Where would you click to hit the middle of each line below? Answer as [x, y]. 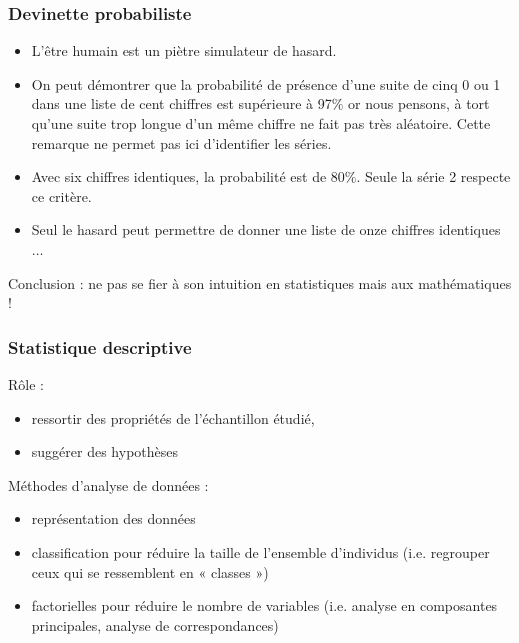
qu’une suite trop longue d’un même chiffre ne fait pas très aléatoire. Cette [261, 123]
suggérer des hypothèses [104, 451]
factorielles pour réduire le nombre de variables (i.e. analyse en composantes [264, 605]
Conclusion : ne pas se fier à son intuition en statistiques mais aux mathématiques [260, 282]
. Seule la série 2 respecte [433, 176]
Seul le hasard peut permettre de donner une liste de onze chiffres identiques [266, 229]
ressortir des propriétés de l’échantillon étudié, [173, 417]
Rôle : [26, 383]
